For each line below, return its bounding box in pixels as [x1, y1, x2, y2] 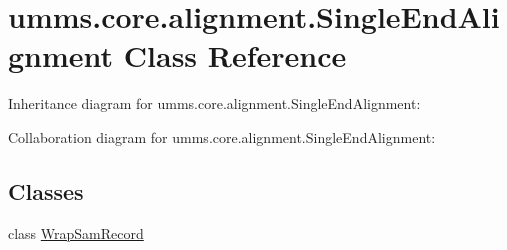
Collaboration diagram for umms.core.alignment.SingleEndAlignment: [8, 126, 436, 147]
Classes [8, 175, 84, 206]
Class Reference [123, 35, 347, 76]
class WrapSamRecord [8, 222, 144, 243]
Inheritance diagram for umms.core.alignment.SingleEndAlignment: [8, 93, 421, 114]
